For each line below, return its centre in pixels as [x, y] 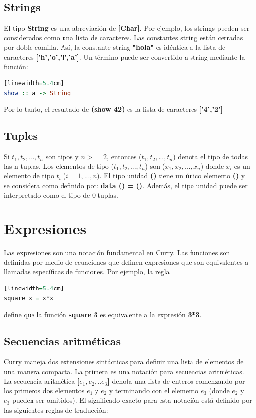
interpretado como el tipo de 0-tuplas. [61, 195]
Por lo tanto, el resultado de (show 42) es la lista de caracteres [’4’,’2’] [113, 109]
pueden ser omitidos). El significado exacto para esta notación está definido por [132, 400]
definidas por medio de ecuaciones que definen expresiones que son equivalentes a [126, 262]
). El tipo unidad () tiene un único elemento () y [171, 176]
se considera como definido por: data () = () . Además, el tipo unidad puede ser [126, 185]
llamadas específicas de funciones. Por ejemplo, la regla [87, 272]
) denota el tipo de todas [210, 156]
